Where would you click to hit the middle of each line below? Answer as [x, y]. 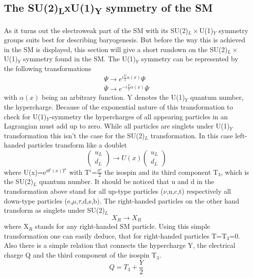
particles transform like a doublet [77, 145]
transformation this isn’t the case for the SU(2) [74, 135]
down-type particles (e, [38, 200]
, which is [235, 172]
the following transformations [48, 68]
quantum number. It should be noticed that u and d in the [127, 181]
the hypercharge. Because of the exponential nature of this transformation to [118, 107]
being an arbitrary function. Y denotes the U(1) [113, 97]
